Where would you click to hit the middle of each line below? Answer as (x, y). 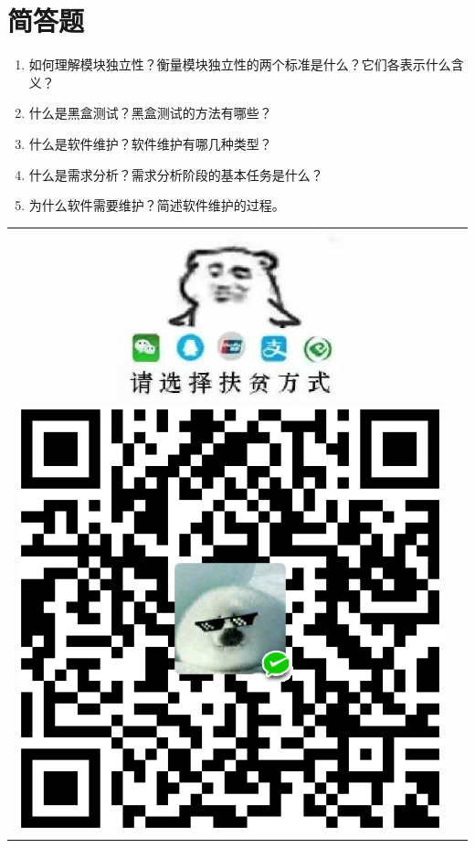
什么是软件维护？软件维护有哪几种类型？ (150, 143)
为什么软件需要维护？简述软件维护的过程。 (157, 205)
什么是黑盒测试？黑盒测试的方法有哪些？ (150, 113)
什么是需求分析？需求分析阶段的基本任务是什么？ (176, 174)
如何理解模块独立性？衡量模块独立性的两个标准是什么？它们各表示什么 (240, 64)
